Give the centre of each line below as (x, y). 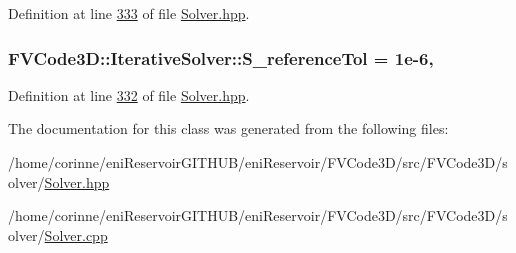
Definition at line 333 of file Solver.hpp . (129, 13)
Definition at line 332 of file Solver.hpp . (129, 94)
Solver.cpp (76, 234)
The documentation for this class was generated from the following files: (228, 128)
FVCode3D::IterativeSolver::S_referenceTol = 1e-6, (221, 57)
